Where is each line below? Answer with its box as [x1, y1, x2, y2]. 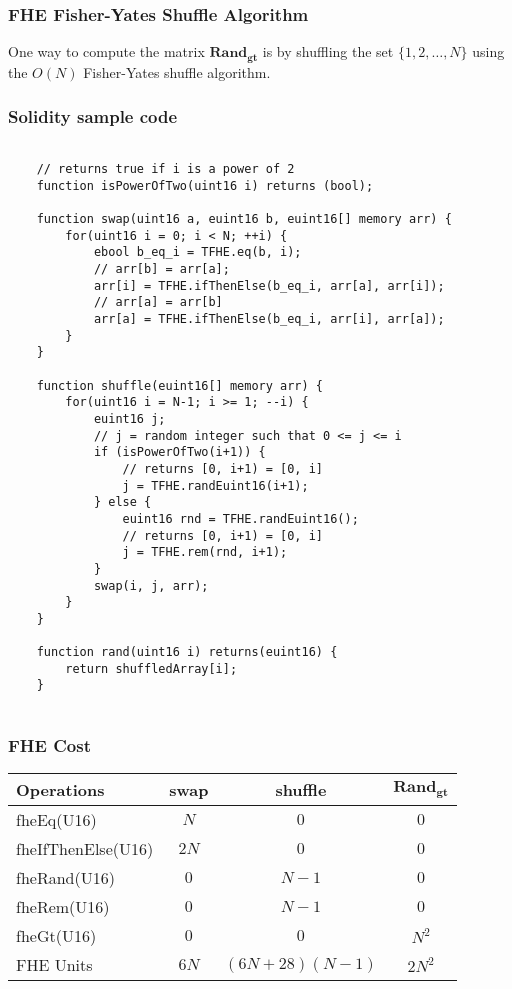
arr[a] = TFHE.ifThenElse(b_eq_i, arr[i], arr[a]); [93, 312, 445, 327]
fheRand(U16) [16, 866, 115, 890]
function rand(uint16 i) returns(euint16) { [36, 645, 338, 660]
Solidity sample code [8, 104, 178, 129]
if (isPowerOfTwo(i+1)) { [93, 445, 266, 460]
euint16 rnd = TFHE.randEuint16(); [122, 511, 359, 526]
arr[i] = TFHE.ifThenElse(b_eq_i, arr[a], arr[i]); [93, 278, 445, 293]
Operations [16, 778, 105, 802]
